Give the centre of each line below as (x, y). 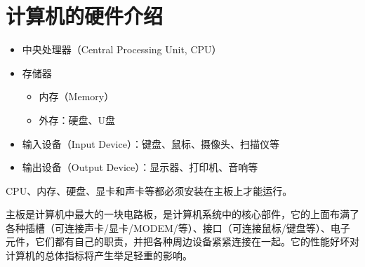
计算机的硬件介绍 (85, 16)
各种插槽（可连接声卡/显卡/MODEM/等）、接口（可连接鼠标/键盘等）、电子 (178, 227)
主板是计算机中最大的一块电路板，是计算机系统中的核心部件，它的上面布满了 (182, 214)
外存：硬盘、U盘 (77, 119)
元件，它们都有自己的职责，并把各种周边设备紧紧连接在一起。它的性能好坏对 (182, 241)
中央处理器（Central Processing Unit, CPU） (122, 49)
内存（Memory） (77, 96)
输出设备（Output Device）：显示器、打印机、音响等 (140, 167)
